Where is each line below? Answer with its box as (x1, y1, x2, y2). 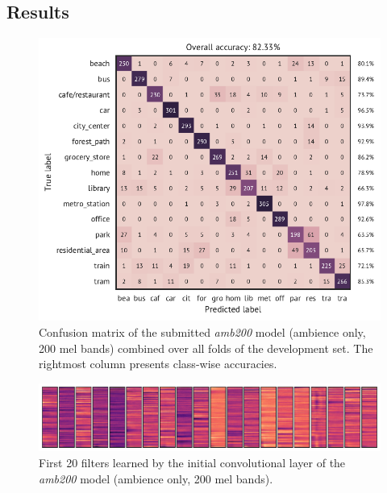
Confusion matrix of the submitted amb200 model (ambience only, (39, 324, 366, 341)
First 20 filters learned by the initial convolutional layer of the (39, 454, 346, 470)
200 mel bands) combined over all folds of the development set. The (39, 339, 373, 356)
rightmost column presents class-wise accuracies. (39, 355, 277, 372)
